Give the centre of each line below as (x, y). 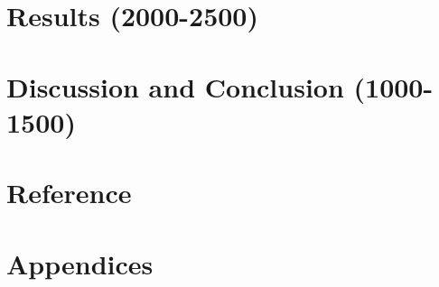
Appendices (80, 263)
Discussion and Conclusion (175, 86)
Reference (69, 193)
